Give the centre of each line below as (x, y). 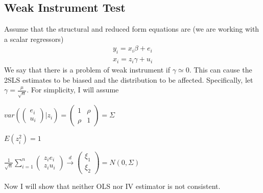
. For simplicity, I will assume (73, 90)
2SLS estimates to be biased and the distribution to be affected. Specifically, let (129, 79)
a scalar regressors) (34, 39)
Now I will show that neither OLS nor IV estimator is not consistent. (112, 186)
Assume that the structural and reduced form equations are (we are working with (132, 29)
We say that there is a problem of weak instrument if (87, 70)
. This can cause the (221, 70)
